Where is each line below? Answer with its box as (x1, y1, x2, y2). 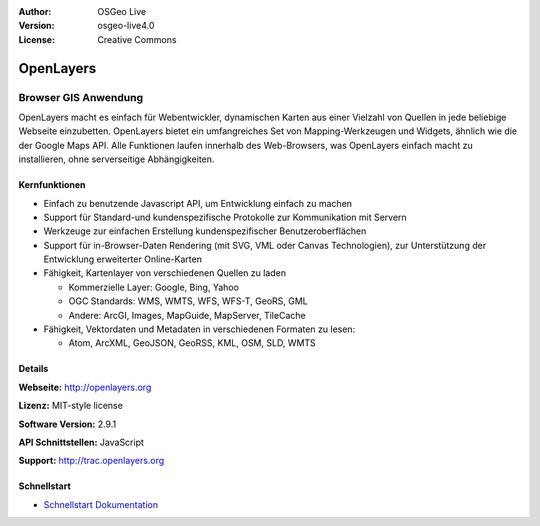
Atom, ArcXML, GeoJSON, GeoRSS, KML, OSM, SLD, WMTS (68, 337, 317, 349)
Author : (18, 6, 52, 17)
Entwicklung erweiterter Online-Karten (43, 253, 202, 265)
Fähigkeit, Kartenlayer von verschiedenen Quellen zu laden (43, 267, 287, 279)
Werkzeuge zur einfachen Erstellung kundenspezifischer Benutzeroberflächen (43, 225, 367, 237)
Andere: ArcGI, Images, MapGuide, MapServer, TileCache (68, 309, 306, 321)
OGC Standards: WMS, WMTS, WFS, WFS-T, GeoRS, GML (68, 295, 309, 307)
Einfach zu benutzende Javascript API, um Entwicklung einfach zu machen (43, 197, 353, 209)
